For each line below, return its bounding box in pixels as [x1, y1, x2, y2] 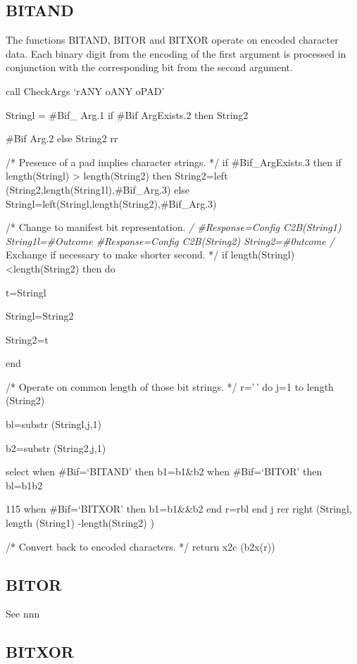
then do [82, 261, 115, 275]
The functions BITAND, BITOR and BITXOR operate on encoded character [6, 32, 339, 47]
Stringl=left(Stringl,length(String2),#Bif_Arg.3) [6, 196, 217, 211]
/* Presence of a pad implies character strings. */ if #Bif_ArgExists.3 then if [6, 154, 342, 169]
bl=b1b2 [6, 477, 43, 492]
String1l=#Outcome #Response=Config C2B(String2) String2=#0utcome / [6, 233, 334, 248]
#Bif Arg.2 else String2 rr [6, 131, 118, 146]
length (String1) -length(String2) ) [6, 515, 154, 530]
